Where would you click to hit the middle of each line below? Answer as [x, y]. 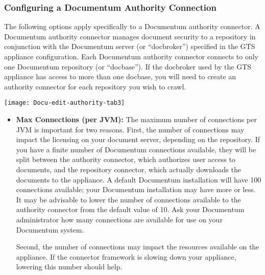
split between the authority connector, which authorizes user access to [126, 159]
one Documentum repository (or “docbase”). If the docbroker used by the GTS [128, 66]
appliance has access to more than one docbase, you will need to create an [120, 76]
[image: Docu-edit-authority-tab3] [65, 103]
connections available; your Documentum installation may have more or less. [136, 189]
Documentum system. [50, 229]
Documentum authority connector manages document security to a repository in [130, 36]
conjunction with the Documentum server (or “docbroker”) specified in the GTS [130, 46]
